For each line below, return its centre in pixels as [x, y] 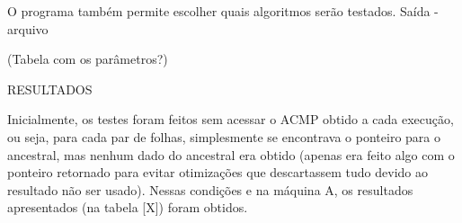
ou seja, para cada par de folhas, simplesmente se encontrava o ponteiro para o [224, 136]
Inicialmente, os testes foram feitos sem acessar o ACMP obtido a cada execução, [231, 119]
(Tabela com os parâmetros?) [88, 59]
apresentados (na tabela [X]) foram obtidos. [128, 207]
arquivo [28, 28]
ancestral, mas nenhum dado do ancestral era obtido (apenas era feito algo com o [231, 154]
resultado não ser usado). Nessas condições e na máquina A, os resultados [210, 189]
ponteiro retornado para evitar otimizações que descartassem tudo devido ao [218, 172]
